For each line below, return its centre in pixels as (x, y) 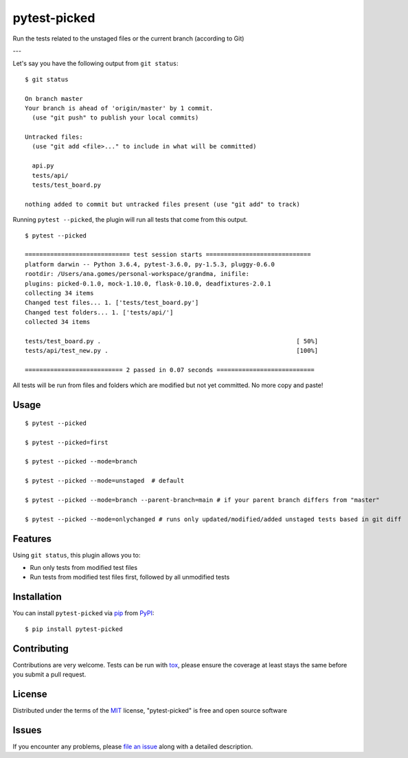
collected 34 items (58, 322)
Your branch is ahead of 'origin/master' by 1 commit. (119, 108)
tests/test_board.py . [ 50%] (172, 341)
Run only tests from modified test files (83, 568)
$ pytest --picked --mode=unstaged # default (105, 481)
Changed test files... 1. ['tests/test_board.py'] (112, 303)
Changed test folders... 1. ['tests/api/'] (99, 312)
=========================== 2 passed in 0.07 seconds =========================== (170, 370)
